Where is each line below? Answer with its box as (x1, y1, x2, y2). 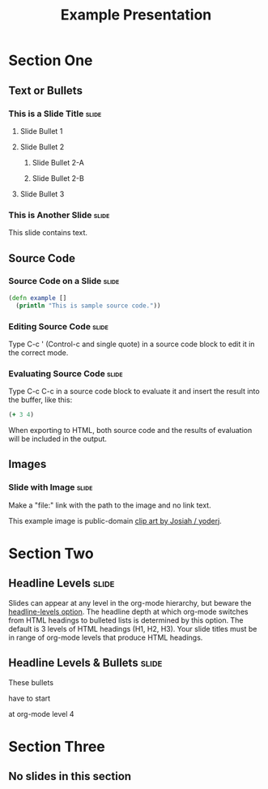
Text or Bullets (8, 84, 83, 97)
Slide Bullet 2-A (32, 157, 85, 167)
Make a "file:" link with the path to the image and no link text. (8, 500, 212, 510)
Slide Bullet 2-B (32, 173, 85, 183)
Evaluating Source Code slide (8, 367, 123, 379)
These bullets (8, 677, 54, 687)
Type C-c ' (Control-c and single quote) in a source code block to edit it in (8, 339, 255, 349)
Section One (8, 51, 93, 70)
